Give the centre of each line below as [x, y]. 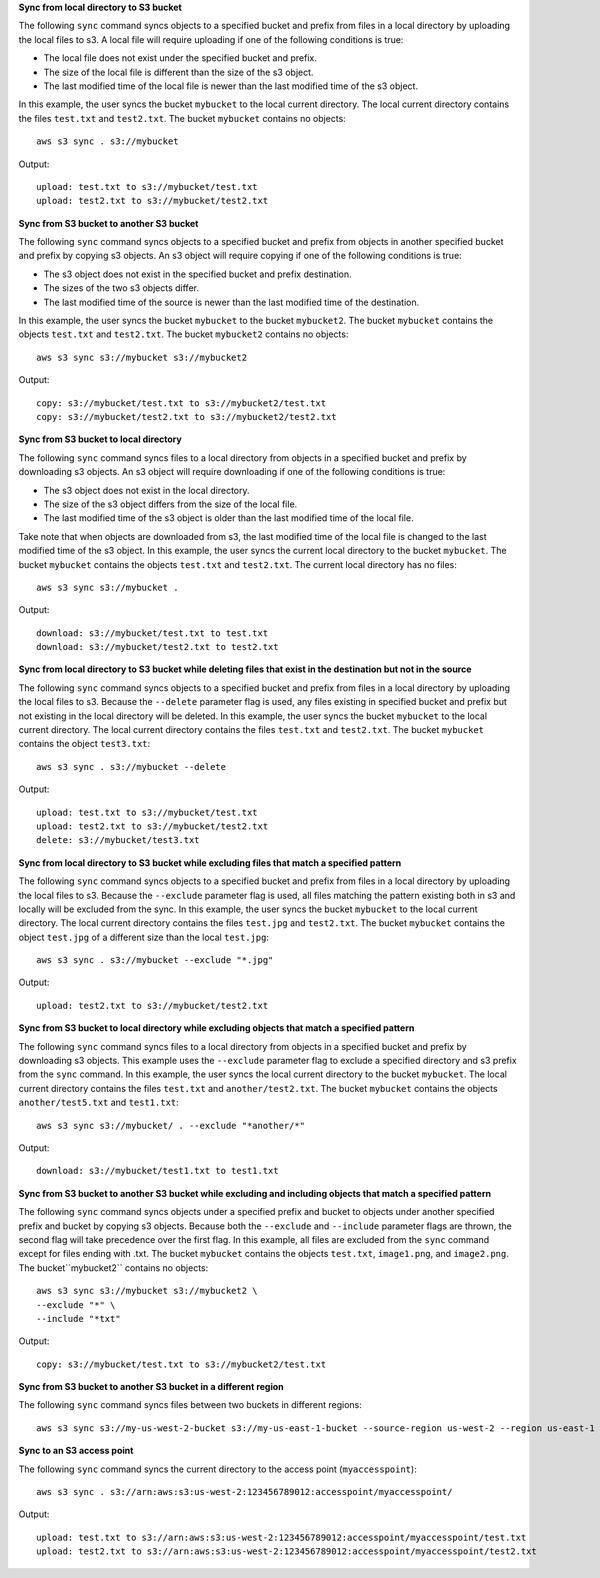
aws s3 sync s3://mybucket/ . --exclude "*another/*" [170, 1125]
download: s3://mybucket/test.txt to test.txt [152, 633]
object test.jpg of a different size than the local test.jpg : [144, 937]
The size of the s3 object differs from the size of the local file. [170, 504]
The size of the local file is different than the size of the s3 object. [178, 72]
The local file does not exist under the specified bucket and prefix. [180, 58]
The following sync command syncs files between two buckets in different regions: [190, 1405]
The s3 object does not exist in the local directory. [146, 490]
